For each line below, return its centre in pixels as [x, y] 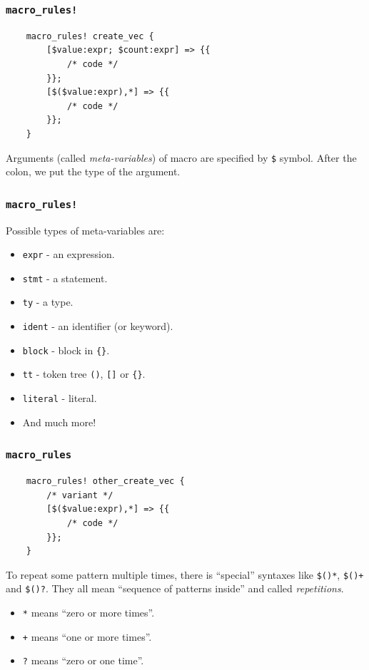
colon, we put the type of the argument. [93, 171]
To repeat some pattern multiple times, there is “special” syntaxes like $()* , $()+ [185, 574]
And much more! [59, 422]
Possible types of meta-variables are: [85, 230]
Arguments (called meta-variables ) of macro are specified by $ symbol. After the [181, 157]
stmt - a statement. [65, 278]
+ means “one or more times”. [87, 636]
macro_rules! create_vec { [90, 36]
